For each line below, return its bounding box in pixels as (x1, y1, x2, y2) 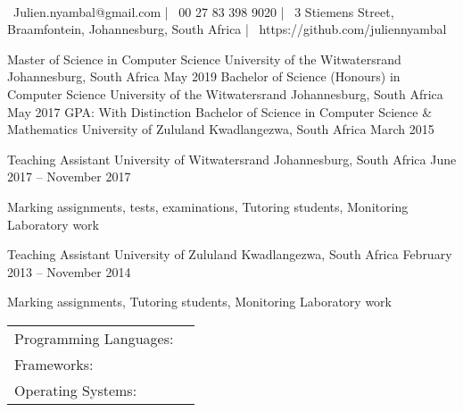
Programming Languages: (14, 327, 174, 349)
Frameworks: (14, 353, 94, 374)
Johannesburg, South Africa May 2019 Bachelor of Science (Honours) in (7, 67, 401, 86)
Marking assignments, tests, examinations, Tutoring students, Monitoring (7, 197, 409, 215)
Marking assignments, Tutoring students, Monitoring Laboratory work (7, 292, 392, 311)
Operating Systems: (14, 379, 137, 400)
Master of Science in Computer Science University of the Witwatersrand (7, 49, 401, 68)
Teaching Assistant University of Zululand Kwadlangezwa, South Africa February (7, 245, 452, 264)
